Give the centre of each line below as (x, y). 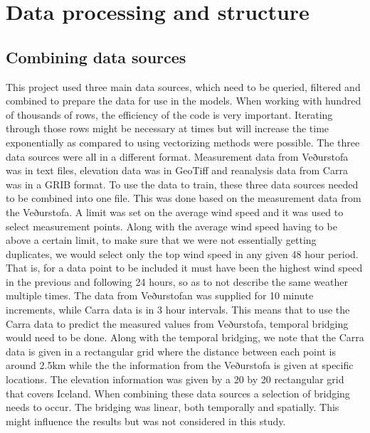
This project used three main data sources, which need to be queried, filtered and (183, 86)
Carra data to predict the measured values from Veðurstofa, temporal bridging (177, 323)
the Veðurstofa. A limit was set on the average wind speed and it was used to (175, 212)
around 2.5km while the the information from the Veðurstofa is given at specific (180, 365)
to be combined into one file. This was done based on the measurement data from (184, 198)
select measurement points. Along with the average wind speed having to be (171, 226)
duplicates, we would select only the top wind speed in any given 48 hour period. (182, 253)
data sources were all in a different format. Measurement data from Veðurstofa (177, 156)
